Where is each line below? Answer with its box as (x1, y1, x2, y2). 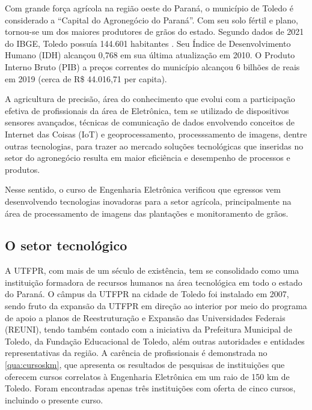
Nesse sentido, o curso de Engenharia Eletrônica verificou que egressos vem (5, 183, 281, 196)
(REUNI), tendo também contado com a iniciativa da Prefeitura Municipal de (5, 323, 292, 336)
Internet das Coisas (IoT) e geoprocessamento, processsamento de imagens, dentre (5, 127, 307, 140)
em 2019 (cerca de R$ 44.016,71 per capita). (5, 72, 167, 85)
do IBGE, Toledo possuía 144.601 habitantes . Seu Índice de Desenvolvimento (5, 37, 291, 49)
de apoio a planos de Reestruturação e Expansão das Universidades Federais (5, 311, 286, 324)
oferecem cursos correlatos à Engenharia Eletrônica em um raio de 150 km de (5, 370, 290, 382)
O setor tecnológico (5, 236, 127, 255)
